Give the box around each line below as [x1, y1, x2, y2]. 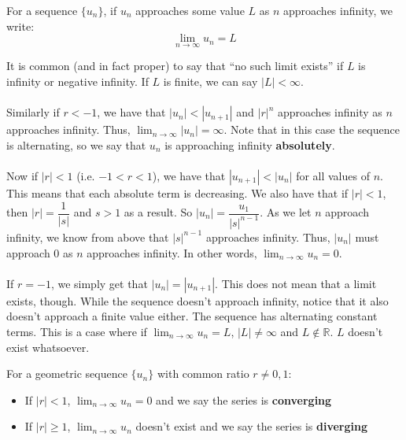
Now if [6, 167, 39, 183]
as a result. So [124, 204, 193, 220]
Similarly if [6, 104, 60, 120]
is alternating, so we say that [6, 136, 146, 153]
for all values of [296, 167, 370, 183]
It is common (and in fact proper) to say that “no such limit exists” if [6, 57, 344, 74]
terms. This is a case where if [6, 323, 147, 339]
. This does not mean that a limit [215, 275, 377, 291]
